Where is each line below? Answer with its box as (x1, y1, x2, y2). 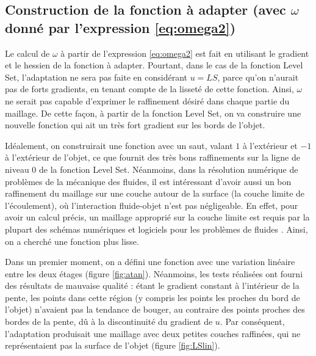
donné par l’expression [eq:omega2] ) (5, 18, 236, 37)
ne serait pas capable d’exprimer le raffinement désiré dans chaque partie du (5, 94, 290, 107)
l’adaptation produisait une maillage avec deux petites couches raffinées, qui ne (5, 327, 301, 340)
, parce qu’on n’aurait (217, 70, 299, 83)
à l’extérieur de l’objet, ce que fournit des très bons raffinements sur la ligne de (5, 151, 300, 164)
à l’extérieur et (242, 139, 298, 151)
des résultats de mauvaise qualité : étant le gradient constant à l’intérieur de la (5, 279, 300, 292)
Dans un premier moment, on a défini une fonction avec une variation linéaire (5, 255, 295, 268)
